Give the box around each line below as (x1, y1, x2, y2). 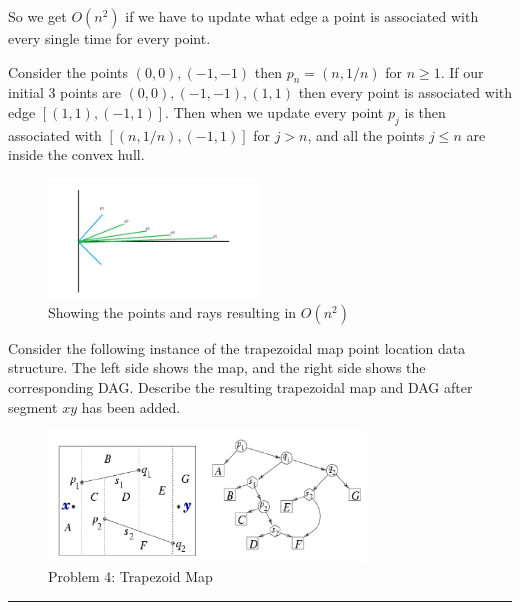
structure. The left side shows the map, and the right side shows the (8, 357, 426, 378)
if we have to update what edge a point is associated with (125, 6, 479, 26)
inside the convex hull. (8, 144, 145, 165)
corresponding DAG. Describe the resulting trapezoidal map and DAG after (8, 377, 473, 397)
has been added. (81, 396, 181, 417)
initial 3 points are (8, 82, 121, 103)
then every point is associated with (298, 82, 513, 103)
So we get (8, 6, 67, 26)
